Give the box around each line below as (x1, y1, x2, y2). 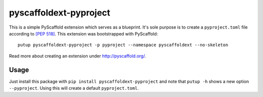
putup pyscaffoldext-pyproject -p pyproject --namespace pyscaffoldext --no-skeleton (18, 42, 228, 48)
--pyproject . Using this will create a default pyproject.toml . (9, 85, 139, 91)
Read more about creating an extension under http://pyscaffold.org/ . (9, 53, 146, 59)
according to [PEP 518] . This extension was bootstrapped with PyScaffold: (9, 31, 158, 36)
